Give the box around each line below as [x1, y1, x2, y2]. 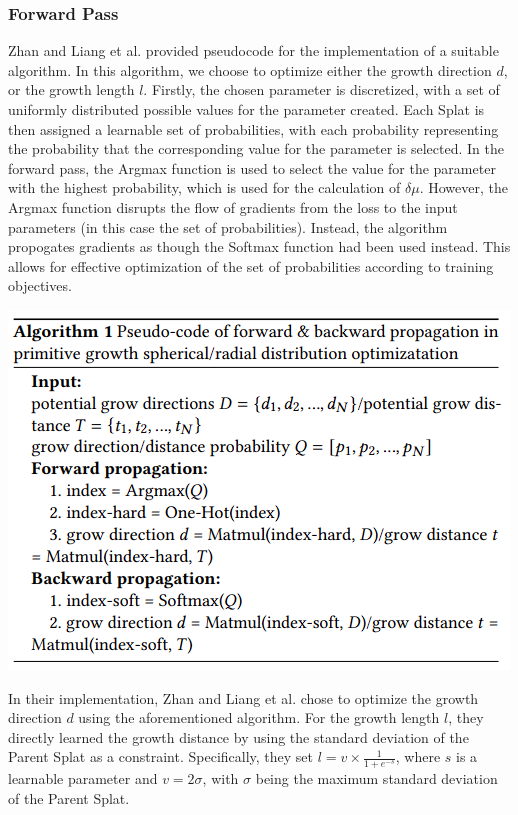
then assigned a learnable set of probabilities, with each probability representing [8, 118, 499, 139]
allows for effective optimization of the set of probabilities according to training [8, 255, 494, 276]
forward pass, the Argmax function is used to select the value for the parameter [8, 157, 496, 178]
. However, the [419, 177, 508, 198]
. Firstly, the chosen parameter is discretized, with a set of [143, 79, 500, 100]
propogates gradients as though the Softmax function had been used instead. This [8, 236, 511, 257]
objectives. [8, 275, 72, 296]
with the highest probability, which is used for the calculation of [8, 177, 401, 198]
